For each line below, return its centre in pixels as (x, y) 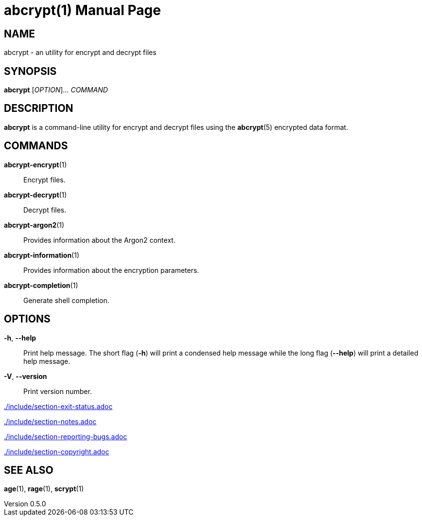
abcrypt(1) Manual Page (82, 10)
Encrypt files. (44, 179)
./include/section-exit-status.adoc (58, 406)
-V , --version (26, 376)
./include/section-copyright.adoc (57, 451)
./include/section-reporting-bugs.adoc (66, 436)
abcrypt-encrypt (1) (35, 164)
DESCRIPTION (39, 108)
